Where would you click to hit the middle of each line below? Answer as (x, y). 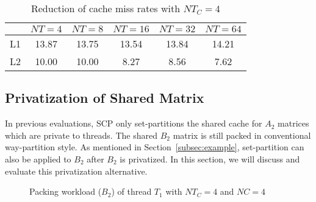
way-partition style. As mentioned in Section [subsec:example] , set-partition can (155, 147)
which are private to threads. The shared (81, 135)
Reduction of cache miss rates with (106, 8)
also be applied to (38, 158)
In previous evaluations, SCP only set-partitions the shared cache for (134, 123)
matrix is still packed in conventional (242, 135)
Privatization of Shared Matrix (105, 98)
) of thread (131, 191)
